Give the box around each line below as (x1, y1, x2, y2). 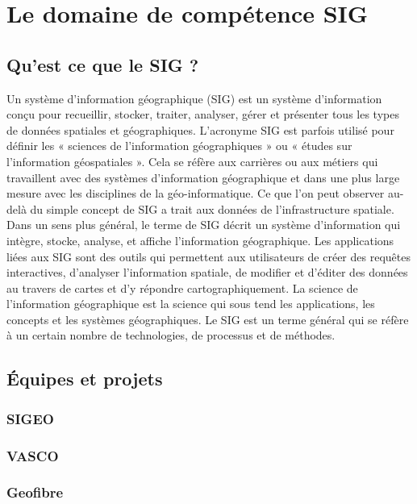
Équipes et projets (6, 366, 163, 391)
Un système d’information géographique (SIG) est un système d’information (6, 90, 382, 106)
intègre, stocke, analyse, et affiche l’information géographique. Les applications (6, 231, 394, 248)
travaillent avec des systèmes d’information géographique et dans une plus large (6, 169, 400, 185)
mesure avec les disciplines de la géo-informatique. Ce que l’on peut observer (6, 185, 385, 202)
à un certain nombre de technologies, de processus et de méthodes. (6, 327, 336, 344)
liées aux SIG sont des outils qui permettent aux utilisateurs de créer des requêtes (6, 248, 411, 264)
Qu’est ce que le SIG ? (6, 52, 199, 77)
